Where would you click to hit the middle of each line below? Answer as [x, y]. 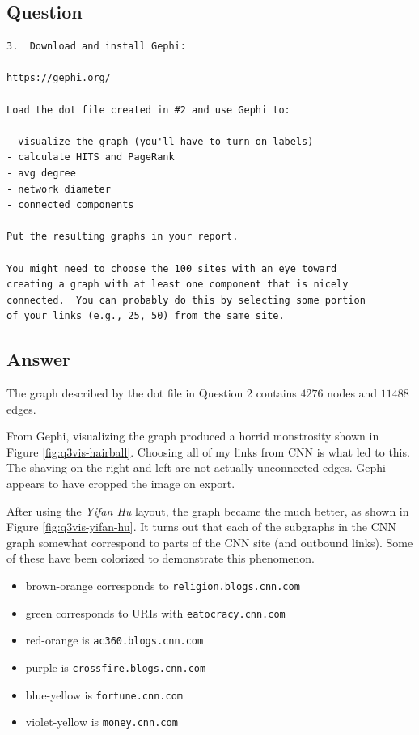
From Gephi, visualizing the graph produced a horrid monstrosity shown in [193, 436]
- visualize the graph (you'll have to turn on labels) [160, 141]
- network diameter [59, 189]
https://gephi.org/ [59, 78]
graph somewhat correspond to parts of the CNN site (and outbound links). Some [210, 542]
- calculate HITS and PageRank [91, 157]
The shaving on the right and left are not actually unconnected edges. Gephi [196, 467]
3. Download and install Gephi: [96, 47]
